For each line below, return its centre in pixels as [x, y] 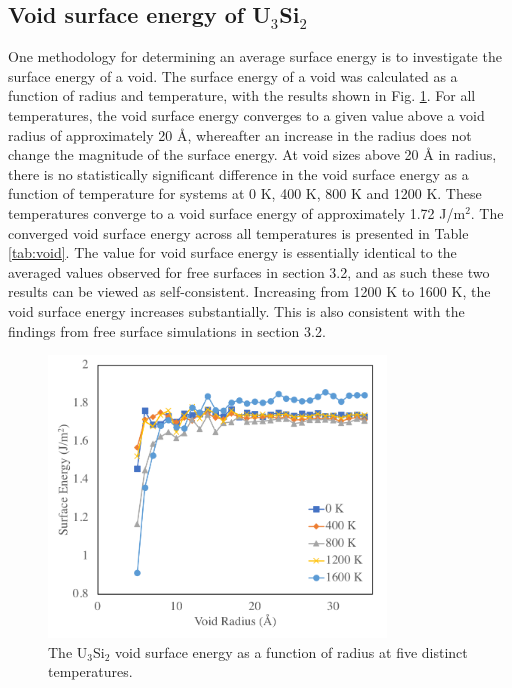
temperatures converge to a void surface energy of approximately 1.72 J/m [237, 212]
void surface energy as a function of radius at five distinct [291, 651]
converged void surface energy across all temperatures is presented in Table [238, 232]
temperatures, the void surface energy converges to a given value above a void [246, 114]
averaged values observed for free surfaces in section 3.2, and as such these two [249, 271]
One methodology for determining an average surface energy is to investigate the [255, 56]
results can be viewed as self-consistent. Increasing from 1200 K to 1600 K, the [249, 291]
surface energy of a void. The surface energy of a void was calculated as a [233, 75]
